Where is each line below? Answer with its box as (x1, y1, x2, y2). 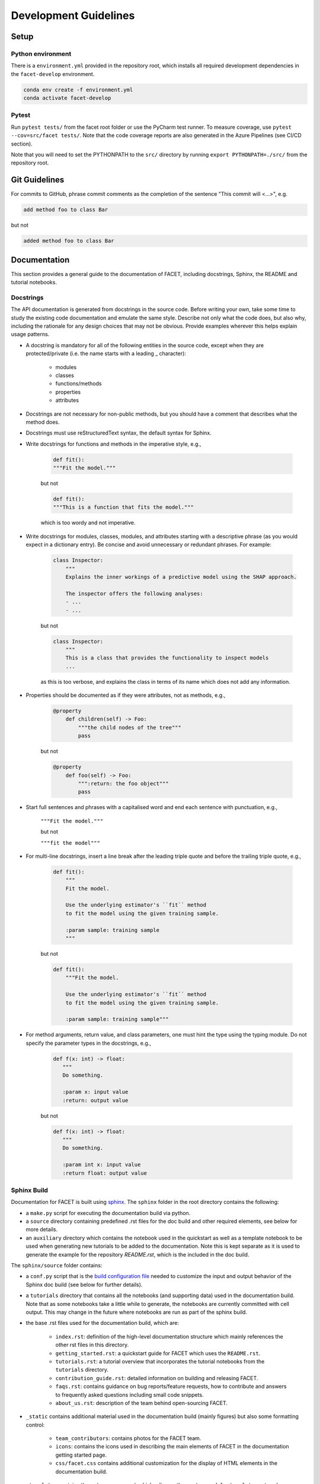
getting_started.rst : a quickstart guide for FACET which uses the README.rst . (55, 1349, 261, 1356)
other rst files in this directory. (55, 1342, 129, 1349)
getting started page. (55, 1451, 107, 1458)
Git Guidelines (11, 175, 65, 185)
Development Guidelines (11, 9, 135, 22)
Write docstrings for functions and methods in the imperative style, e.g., (25, 440, 201, 448)
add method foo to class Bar (23, 207, 108, 213)
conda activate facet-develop (23, 95, 111, 102)
